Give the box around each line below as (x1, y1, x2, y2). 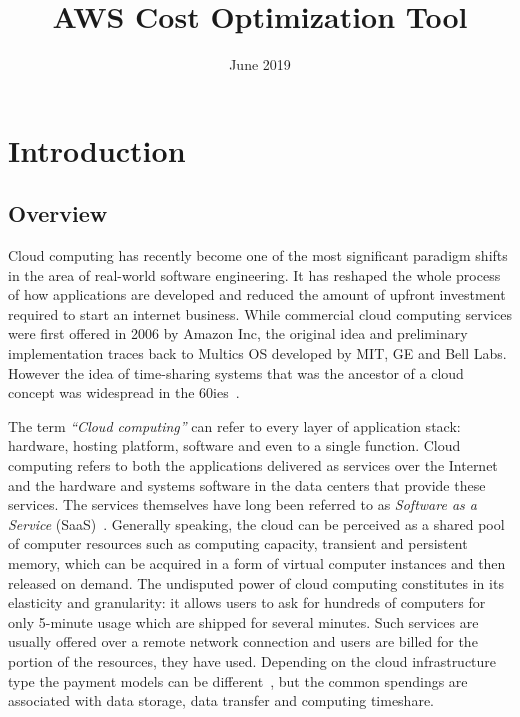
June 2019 (229, 54, 291, 75)
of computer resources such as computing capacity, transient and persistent (8, 533, 468, 554)
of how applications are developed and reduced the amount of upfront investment (8, 284, 506, 305)
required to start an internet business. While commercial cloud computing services (8, 303, 512, 324)
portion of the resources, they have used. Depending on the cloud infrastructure (8, 650, 497, 671)
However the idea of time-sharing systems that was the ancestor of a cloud (8, 362, 464, 383)
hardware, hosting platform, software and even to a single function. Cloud (8, 435, 461, 456)
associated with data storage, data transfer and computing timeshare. (8, 690, 434, 711)
